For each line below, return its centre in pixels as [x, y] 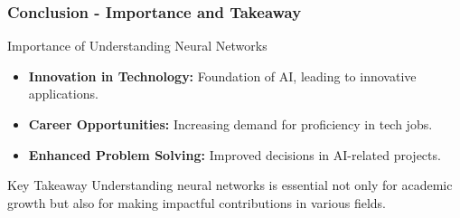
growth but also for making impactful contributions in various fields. [197, 202]
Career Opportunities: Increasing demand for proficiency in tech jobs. [230, 124]
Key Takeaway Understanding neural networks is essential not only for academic [230, 185]
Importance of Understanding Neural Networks [137, 46]
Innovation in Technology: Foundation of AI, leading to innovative [222, 76]
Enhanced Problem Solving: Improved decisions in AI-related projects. [235, 154]
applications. [63, 94]
